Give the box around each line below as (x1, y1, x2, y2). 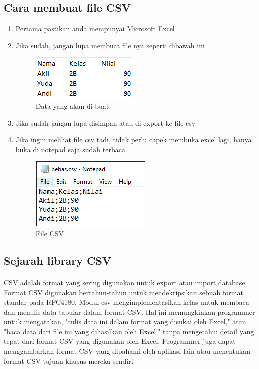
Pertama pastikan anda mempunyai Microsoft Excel (15, 23, 175, 34)
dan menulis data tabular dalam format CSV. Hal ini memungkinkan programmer (4, 306, 255, 317)
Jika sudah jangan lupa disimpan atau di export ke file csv (15, 117, 196, 128)
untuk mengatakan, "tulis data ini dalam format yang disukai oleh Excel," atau (4, 316, 246, 327)
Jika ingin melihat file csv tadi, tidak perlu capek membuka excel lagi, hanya (15, 134, 252, 145)
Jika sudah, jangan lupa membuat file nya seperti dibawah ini (15, 40, 205, 50)
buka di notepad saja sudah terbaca (15, 144, 125, 154)
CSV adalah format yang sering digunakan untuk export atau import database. (4, 277, 247, 287)
